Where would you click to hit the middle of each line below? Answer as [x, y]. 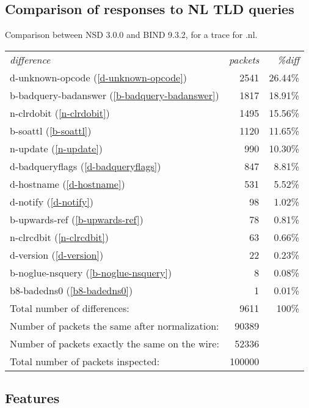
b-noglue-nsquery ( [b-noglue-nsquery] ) [91, 272]
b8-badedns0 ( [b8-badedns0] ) [71, 290]
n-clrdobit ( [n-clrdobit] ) [60, 113]
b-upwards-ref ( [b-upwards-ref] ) [77, 219]
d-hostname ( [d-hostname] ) [67, 184]
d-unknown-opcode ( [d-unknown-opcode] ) [98, 77]
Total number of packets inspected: [85, 361]
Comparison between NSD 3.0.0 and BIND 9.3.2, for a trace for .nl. [131, 35]
